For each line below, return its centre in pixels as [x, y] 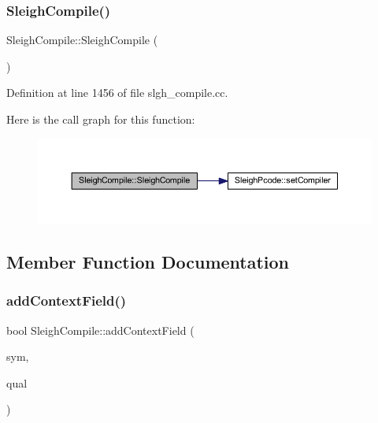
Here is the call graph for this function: [101, 119]
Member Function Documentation [148, 262]
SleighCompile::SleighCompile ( [82, 40]
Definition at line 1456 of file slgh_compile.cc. [117, 93]
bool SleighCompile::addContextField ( [100, 330]
